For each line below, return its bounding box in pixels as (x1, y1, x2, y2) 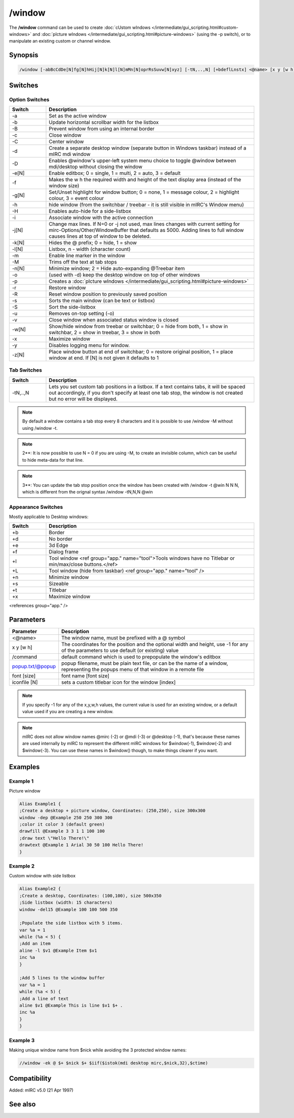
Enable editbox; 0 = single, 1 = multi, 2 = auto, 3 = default (49, 170, 181, 176)
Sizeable (49, 580, 69, 587)
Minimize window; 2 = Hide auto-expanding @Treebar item (49, 265, 185, 272)
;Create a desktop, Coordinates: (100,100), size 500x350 (19, 893, 162, 898)
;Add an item (19, 941, 51, 946)
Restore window (49, 284, 86, 291)
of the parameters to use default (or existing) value (61, 647, 179, 654)
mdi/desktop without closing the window (49, 163, 143, 170)
